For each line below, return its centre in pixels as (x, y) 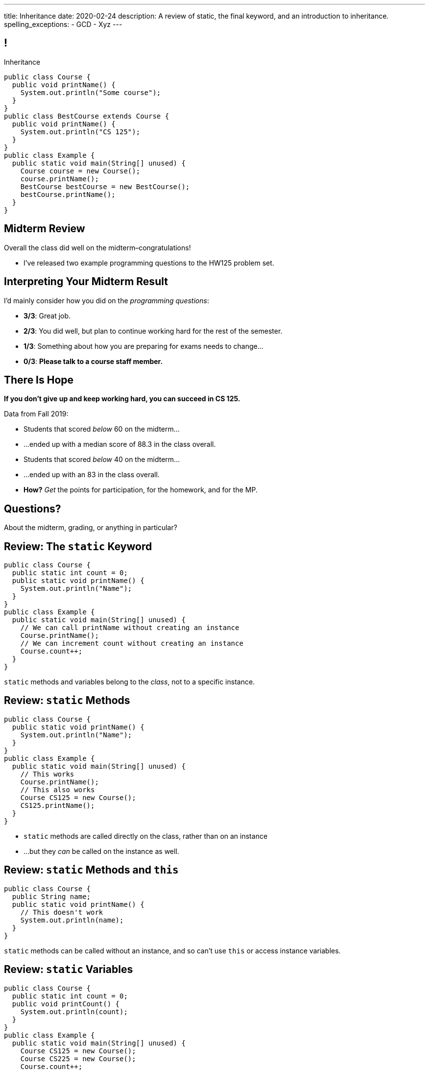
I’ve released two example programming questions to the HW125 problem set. (149, 263)
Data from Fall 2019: (36, 414)
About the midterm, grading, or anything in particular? (91, 528)
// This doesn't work (62, 912)
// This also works (58, 790)
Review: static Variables (69, 970)
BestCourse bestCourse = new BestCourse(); (105, 186)
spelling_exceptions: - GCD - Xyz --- (63, 24)
